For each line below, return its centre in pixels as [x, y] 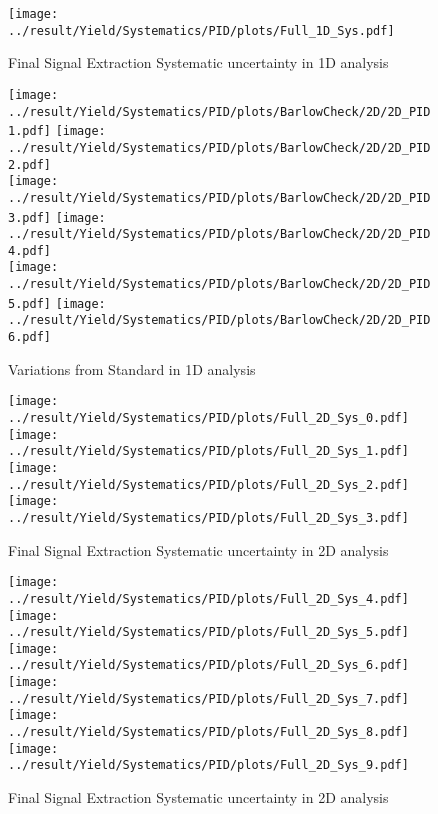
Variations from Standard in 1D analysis [132, 368]
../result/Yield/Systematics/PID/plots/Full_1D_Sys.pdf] [201, 30]
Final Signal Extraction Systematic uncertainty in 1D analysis [198, 62]
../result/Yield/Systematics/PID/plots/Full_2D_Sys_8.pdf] [208, 732]
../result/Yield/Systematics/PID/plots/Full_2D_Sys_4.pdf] [208, 598]
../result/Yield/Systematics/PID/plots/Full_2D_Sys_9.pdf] [208, 765]
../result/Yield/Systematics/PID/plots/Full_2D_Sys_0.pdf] [208, 418]
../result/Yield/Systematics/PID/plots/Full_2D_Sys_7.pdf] [208, 698]
